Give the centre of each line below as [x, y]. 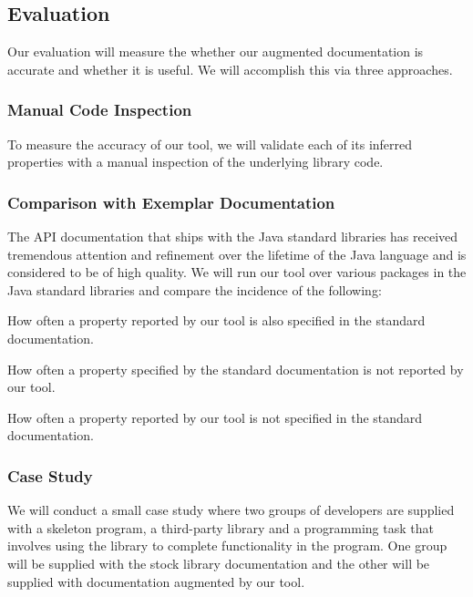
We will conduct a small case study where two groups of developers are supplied [231, 510]
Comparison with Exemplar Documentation [171, 202]
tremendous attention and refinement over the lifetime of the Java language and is [237, 254]
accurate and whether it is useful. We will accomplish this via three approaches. [230, 69]
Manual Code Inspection [100, 110]
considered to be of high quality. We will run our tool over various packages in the [237, 272]
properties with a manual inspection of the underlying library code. [195, 162]
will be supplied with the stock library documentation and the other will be [219, 563]
